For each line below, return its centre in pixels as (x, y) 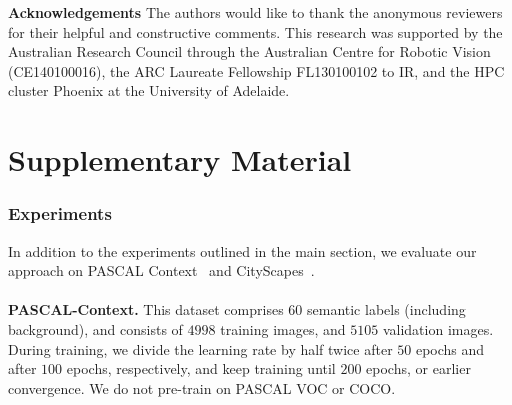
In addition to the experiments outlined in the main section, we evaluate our (242, 250)
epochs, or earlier (418, 368)
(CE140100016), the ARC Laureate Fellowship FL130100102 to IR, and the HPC (256, 70)
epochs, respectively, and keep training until (201, 368)
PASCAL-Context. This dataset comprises (146, 309)
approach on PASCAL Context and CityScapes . (161, 270)
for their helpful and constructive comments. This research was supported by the (255, 31)
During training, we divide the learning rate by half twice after (200, 348)
